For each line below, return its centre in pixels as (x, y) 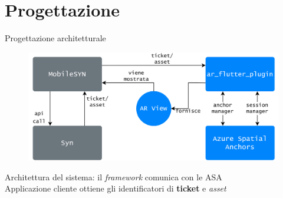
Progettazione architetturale (55, 38)
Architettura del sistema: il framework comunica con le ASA (113, 176)
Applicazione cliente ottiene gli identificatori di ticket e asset (116, 188)
